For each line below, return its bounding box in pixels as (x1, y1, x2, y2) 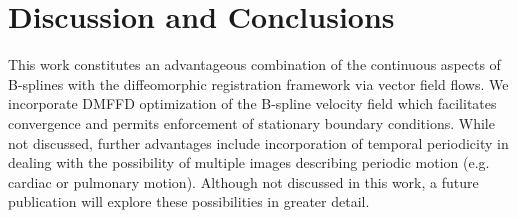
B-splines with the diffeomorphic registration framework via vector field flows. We (8, 73, 509, 94)
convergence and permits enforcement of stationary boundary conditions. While (8, 112, 495, 133)
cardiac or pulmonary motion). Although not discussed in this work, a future (8, 171, 479, 192)
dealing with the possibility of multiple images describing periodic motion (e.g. (8, 152, 490, 173)
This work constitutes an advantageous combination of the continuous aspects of (8, 54, 501, 75)
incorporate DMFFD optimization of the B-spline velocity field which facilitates (8, 93, 497, 114)
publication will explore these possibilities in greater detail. (8, 191, 370, 212)
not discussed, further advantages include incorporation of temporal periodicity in (8, 132, 509, 153)
